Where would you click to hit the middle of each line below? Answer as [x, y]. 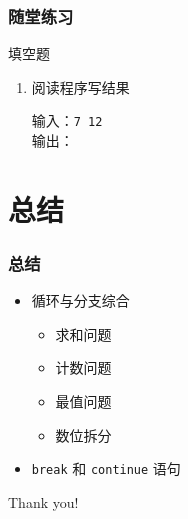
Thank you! [43, 501]
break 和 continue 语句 [106, 468]
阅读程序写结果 [80, 86]
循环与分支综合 [80, 300]
